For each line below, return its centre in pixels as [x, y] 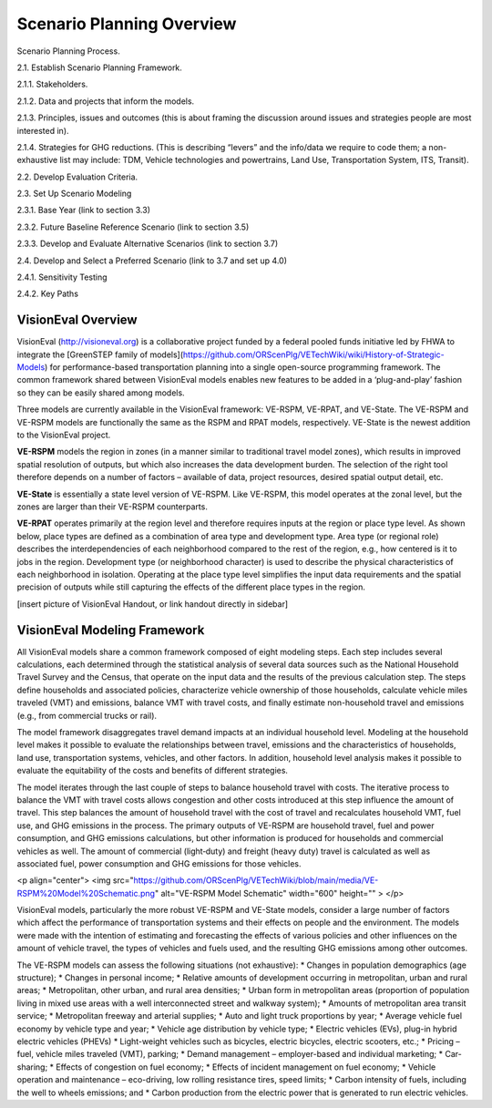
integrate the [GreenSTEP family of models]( [100, 354]
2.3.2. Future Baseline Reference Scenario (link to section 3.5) [133, 227]
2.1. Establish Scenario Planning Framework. [99, 67]
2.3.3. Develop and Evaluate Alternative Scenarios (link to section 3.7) [148, 244]
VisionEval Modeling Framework [111, 630]
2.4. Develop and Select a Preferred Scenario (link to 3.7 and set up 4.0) [152, 261]
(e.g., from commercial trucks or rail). [87, 715]
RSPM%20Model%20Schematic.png [86, 893]
